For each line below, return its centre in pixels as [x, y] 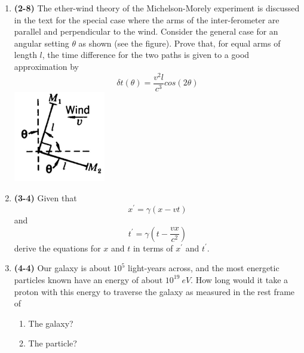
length [25, 55]
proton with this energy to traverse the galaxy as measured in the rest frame [154, 291]
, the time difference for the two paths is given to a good [146, 55]
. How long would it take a [239, 279]
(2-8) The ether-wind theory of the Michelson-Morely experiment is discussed [157, 8]
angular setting [42, 43]
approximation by [46, 66]
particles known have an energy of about [88, 279]
